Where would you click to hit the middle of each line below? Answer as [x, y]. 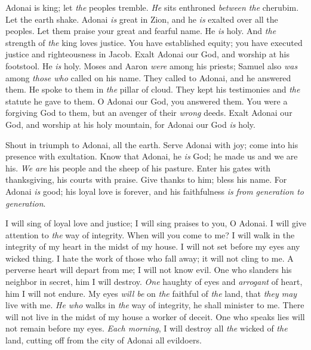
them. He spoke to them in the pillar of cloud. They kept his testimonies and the [153, 89]
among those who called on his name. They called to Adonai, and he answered [148, 77]
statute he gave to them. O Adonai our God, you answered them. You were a [147, 101]
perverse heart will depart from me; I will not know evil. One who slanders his [149, 270]
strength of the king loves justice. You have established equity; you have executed [154, 42]
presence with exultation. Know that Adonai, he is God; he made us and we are [152, 156]
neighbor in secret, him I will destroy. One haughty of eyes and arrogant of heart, [154, 282]
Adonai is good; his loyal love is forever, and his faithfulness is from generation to [155, 191]
